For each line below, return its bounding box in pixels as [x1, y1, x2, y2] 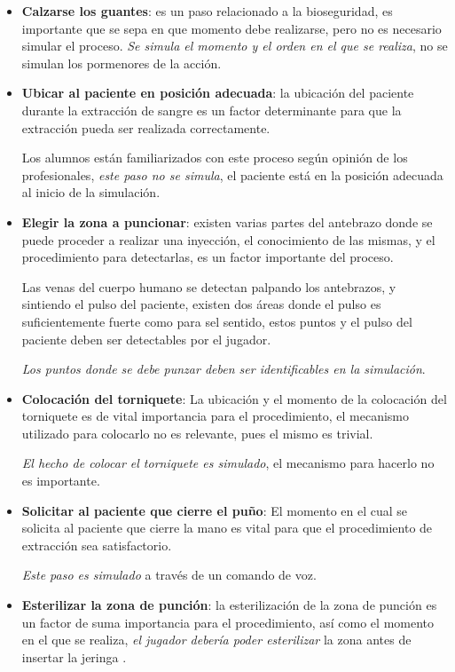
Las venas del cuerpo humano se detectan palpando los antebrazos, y [21, 277, 396, 296]
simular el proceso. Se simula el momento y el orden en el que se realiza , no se [21, 36, 448, 55]
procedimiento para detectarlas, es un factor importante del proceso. [21, 248, 394, 266]
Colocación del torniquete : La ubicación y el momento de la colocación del [21, 389, 447, 407]
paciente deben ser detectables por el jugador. [21, 329, 271, 348]
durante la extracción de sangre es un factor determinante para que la [21, 100, 402, 119]
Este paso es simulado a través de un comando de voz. [21, 565, 317, 584]
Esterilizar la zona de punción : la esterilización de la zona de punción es [21, 596, 437, 614]
